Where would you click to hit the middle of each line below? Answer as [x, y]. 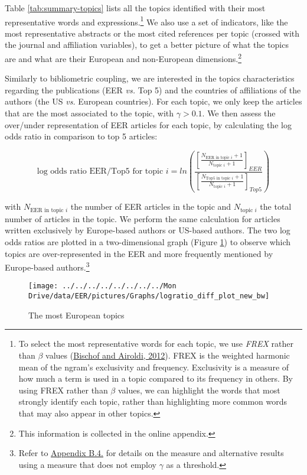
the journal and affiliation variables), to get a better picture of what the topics [147, 45]
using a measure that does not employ [87, 464]
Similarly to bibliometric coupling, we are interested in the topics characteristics [150, 78]
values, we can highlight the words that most [199, 390]
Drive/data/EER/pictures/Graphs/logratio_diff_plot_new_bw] [149, 296]
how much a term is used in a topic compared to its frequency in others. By [156, 378]
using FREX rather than [63, 390]
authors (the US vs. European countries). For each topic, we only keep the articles [153, 101]
